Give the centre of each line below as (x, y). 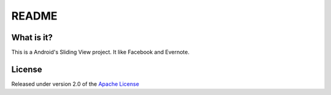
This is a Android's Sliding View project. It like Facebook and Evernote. (101, 52)
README (34, 16)
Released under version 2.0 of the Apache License (75, 84)
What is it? (32, 37)
